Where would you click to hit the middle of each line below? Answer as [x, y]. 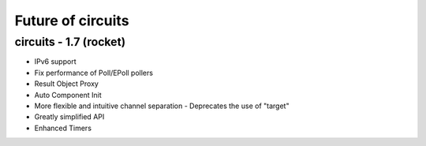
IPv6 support [55, 62]
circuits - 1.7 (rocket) [70, 42]
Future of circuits [72, 21]
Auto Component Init [68, 95]
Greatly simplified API [69, 117]
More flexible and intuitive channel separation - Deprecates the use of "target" [162, 106]
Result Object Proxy [66, 84]
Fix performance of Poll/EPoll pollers [94, 73]
